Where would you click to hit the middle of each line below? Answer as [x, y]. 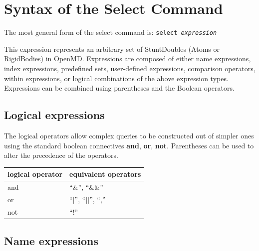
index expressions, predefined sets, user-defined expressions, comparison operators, [130, 68]
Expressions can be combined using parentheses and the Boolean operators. [119, 88]
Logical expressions [54, 115]
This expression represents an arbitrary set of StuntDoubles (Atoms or [112, 49]
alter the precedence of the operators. [61, 155]
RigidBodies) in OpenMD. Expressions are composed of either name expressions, [128, 59]
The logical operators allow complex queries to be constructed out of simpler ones [129, 135]
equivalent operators [105, 174]
